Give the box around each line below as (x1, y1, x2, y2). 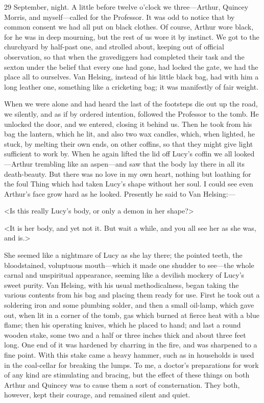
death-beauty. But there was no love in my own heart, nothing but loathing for (4, 168, 251, 179)
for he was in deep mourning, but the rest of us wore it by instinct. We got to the (4, 31, 259, 42)
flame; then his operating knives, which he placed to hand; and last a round (4, 319, 241, 330)
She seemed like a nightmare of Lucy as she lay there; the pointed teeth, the (4, 250, 243, 260)
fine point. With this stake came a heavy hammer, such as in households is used (4, 350, 254, 360)
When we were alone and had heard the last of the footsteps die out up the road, (4, 98, 258, 109)
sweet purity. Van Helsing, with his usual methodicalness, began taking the (4, 279, 239, 290)
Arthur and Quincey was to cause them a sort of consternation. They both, (4, 379, 240, 390)
